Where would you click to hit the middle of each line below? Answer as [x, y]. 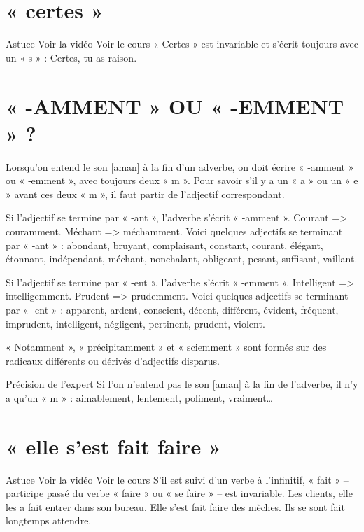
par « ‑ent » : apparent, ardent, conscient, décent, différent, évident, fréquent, [172, 309]
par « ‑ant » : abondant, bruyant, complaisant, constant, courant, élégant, [164, 245]
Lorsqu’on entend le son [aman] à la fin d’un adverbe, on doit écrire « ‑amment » [180, 166]
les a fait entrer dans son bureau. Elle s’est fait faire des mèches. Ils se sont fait [175, 506]
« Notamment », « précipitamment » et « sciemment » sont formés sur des [166, 347]
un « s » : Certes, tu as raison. [71, 57]
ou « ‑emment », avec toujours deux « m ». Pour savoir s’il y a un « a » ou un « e [182, 180]
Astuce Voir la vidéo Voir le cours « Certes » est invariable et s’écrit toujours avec [182, 44]
